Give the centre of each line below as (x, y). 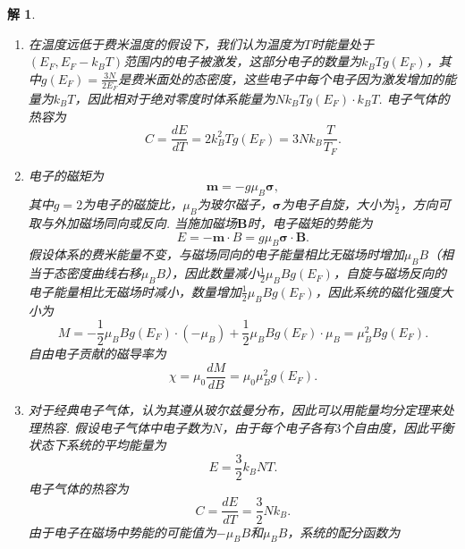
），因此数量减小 (213, 273)
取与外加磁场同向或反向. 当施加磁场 (133, 222)
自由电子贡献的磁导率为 (97, 354)
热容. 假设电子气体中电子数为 (127, 427)
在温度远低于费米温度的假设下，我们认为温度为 (166, 43)
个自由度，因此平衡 (397, 427)
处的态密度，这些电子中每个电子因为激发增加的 (306, 78)
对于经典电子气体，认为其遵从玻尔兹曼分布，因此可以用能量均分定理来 (235, 410)
